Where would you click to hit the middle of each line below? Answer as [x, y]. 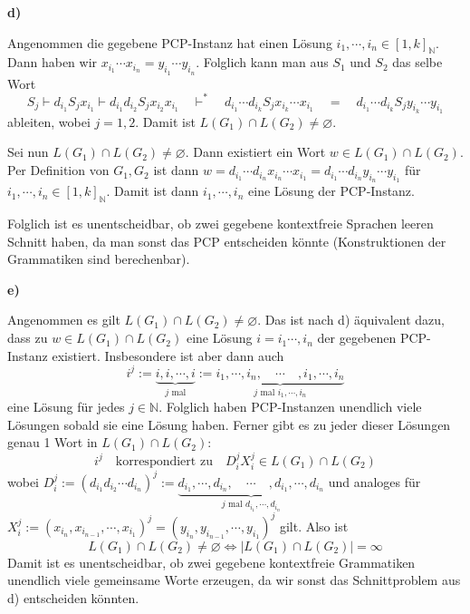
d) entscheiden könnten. [73, 597]
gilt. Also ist [314, 526]
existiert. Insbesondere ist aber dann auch [168, 355]
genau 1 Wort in [53, 442]
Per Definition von [58, 170]
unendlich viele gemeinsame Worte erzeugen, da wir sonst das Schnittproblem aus [234, 580]
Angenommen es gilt [64, 320]
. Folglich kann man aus [262, 62]
